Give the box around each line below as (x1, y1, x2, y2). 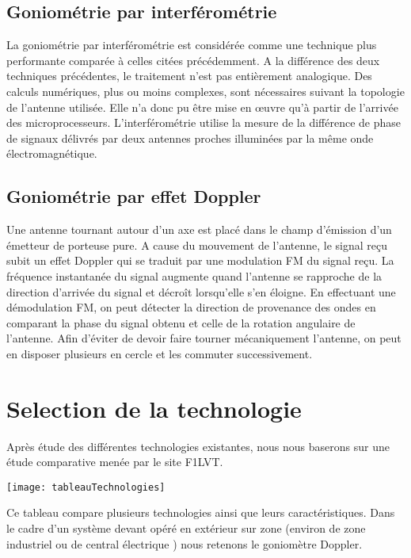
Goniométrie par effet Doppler (6, 184, 261, 208)
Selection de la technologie (6, 392, 302, 424)
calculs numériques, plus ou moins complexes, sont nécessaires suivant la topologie (6, 82, 405, 99)
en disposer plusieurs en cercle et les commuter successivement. (6, 345, 313, 361)
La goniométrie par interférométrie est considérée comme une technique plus (6, 36, 377, 53)
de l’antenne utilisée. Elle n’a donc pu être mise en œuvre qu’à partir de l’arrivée (6, 98, 398, 115)
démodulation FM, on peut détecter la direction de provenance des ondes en (6, 299, 376, 315)
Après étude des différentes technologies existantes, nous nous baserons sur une (6, 438, 390, 454)
